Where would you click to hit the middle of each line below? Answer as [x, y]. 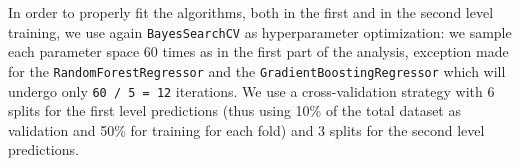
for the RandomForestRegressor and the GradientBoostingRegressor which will [257, 70]
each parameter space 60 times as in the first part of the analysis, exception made [258, 51]
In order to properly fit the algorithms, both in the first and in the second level [251, 12]
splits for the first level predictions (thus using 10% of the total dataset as [234, 110]
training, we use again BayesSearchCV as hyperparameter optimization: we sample [260, 31]
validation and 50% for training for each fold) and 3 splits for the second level [246, 129]
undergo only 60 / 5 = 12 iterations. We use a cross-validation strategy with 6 [251, 90]
